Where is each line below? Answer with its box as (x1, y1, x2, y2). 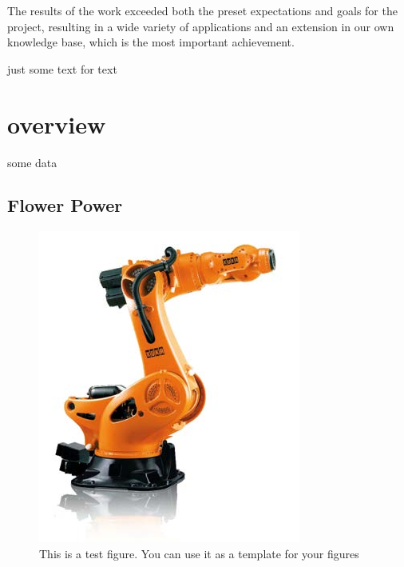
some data (7, 154, 57, 170)
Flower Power (7, 193, 123, 218)
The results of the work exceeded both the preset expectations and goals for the (7, 2, 398, 18)
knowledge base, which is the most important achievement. (7, 34, 295, 50)
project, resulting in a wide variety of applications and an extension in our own (7, 18, 394, 34)
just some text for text (7, 60, 117, 77)
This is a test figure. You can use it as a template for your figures (39, 545, 359, 561)
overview (7, 107, 106, 140)
